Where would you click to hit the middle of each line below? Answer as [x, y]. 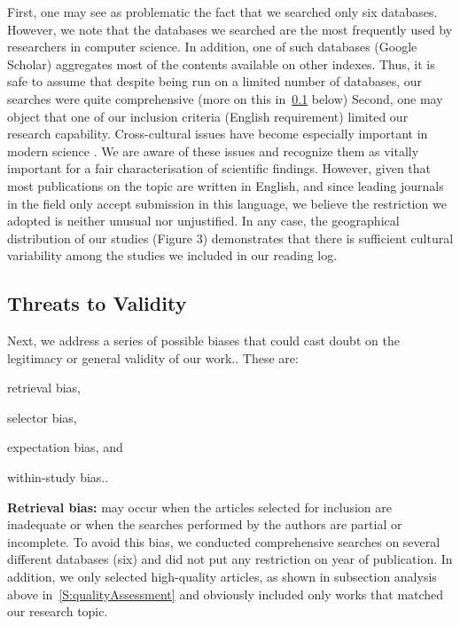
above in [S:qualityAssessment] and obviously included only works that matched [226, 594]
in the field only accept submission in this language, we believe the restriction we [227, 203]
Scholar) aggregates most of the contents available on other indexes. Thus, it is [221, 63]
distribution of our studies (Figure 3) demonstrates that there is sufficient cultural [230, 238]
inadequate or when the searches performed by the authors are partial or [205, 524]
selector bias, [42, 417]
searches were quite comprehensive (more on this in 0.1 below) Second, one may [225, 98]
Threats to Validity [97, 303]
